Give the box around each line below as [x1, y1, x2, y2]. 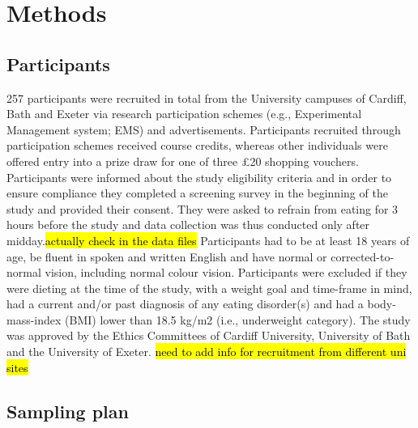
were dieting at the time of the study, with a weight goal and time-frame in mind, [6, 279, 412, 296]
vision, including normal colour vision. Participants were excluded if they [45, 264, 407, 281]
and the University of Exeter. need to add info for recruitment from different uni [6, 343, 407, 360]
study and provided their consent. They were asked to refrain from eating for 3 [6, 200, 399, 217]
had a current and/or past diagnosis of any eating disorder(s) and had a [6, 295, 364, 312]
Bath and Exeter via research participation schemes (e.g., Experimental [6, 105, 362, 122]
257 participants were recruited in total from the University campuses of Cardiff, [6, 89, 407, 106]
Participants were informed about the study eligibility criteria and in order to [6, 168, 392, 185]
